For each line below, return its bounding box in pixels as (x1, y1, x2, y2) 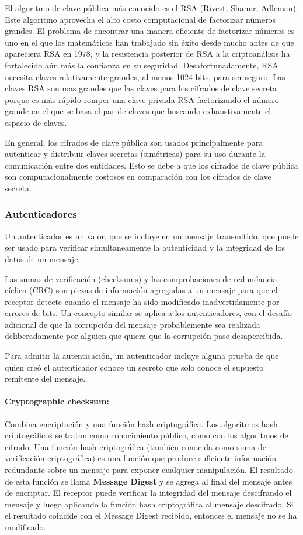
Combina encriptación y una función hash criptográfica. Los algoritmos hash (5, 417, 278, 430)
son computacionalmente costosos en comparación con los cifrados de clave (5, 170, 271, 183)
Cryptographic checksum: (5, 395, 109, 407)
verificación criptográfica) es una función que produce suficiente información (5, 452, 277, 464)
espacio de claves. (5, 116, 67, 128)
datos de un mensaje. (5, 252, 81, 265)
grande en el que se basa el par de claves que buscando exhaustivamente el (5, 105, 271, 117)
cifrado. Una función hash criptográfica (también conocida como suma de (5, 440, 266, 452)
